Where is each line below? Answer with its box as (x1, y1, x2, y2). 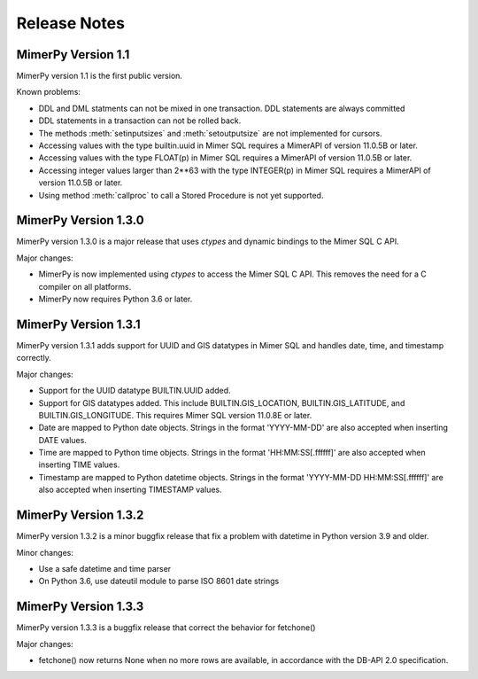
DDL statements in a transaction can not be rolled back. (38, 115, 242, 126)
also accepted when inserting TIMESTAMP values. (38, 484, 222, 496)
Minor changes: (16, 547, 74, 558)
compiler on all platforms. (38, 281, 132, 292)
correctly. (16, 353, 52, 363)
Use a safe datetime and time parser (38, 563, 172, 574)
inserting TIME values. (38, 459, 120, 470)
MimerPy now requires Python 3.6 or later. (38, 293, 193, 305)
